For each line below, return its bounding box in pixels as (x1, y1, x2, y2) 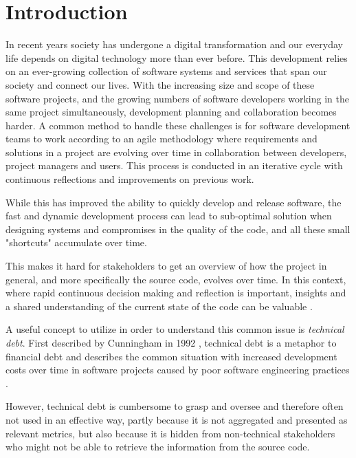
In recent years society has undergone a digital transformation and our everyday (5, 37, 343, 52)
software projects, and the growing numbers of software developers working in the (5, 91, 349, 105)
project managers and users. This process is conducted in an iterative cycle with (5, 158, 343, 173)
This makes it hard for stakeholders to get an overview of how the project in (5, 259, 327, 273)
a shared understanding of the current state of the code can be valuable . (5, 298, 313, 313)
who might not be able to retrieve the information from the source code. (5, 439, 310, 454)
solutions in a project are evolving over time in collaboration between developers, (5, 144, 347, 159)
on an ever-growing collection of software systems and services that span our (5, 64, 327, 78)
